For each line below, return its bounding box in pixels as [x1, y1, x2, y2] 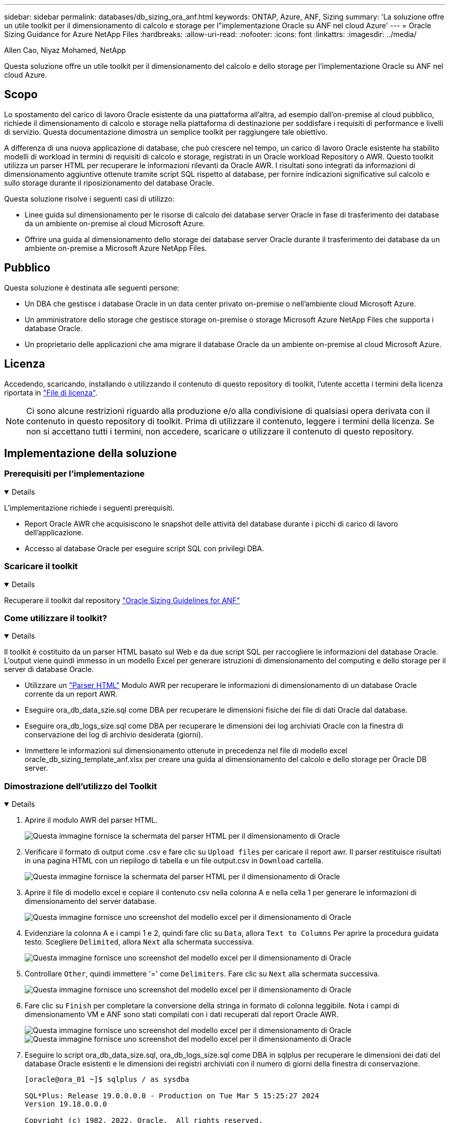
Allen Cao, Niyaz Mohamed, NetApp [4, 46, 126, 55]
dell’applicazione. [25, 528, 84, 537]
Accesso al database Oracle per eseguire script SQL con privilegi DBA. [25, 544, 264, 553]
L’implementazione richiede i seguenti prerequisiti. [4, 503, 175, 512]
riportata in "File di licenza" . [4, 388, 98, 397]
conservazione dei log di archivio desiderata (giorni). [25, 730, 203, 739]
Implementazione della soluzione [4, 446, 177, 460]
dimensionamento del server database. [25, 897, 157, 905]
